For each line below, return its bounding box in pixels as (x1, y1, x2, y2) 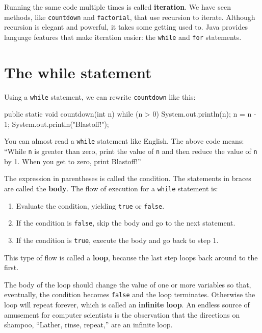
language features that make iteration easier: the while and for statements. (4, 31, 242, 42)
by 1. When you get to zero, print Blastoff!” (4, 156, 141, 166)
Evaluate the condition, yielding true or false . (16, 200, 165, 211)
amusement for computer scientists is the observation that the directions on (4, 309, 240, 320)
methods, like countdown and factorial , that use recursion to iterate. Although (4, 11, 255, 22)
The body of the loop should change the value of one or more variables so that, (4, 279, 251, 290)
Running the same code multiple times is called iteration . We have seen (4, 2, 231, 12)
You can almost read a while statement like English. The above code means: (4, 136, 244, 146)
